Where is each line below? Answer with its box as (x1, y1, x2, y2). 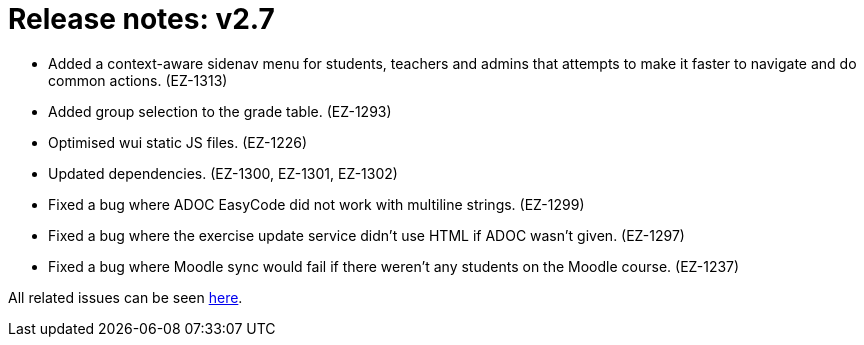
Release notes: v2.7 (8, 2, 275, 36)
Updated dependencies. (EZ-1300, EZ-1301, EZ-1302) (48, 164, 398, 182)
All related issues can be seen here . (8, 288, 243, 306)
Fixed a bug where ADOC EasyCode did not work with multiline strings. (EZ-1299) (48, 195, 585, 213)
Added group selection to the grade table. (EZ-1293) (48, 102, 392, 120)
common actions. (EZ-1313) (48, 71, 228, 89)
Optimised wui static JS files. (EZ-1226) (48, 133, 307, 151)
